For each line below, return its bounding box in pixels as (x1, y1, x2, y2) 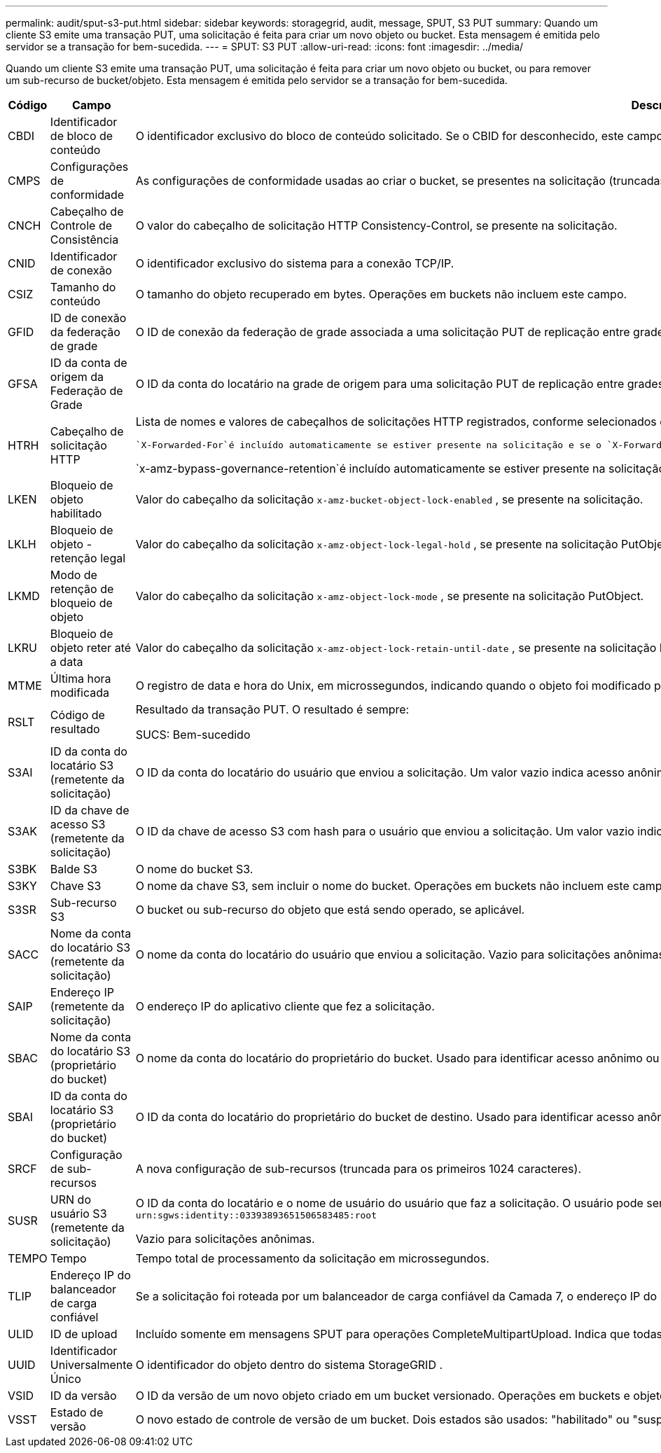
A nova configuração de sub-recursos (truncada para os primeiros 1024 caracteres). (135, 1162, 581, 1176)
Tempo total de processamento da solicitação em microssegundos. (135, 1251, 489, 1265)
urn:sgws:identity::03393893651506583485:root (135, 1209, 377, 1221)
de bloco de (50, 129, 113, 143)
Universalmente (50, 1358, 133, 1372)
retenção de (50, 582, 114, 596)
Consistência (50, 232, 119, 246)
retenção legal (50, 551, 126, 565)
